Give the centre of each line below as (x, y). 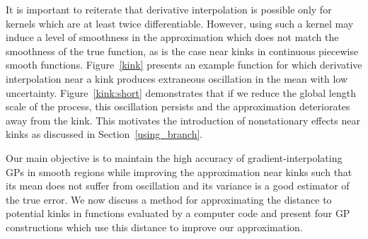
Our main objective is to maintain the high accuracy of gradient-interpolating (174, 157)
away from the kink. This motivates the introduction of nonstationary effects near (183, 120)
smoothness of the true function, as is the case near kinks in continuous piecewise (182, 51)
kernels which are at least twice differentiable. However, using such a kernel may (180, 23)
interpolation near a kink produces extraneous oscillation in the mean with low (177, 78)
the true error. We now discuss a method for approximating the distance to (169, 199)
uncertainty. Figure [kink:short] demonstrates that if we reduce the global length (181, 92)
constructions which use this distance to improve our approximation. (154, 227)
